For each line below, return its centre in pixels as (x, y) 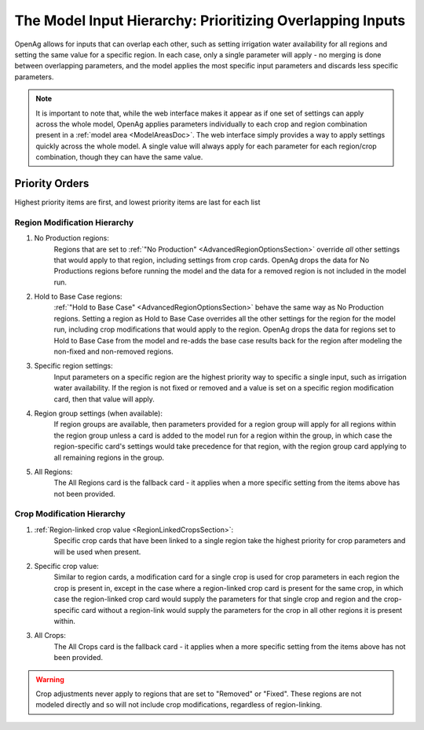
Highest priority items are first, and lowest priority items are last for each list (137, 202)
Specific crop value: (67, 567)
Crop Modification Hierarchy (70, 514)
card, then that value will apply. (104, 399)
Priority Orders (52, 183)
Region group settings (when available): (98, 413)
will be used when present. (97, 552)
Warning (50, 679)
